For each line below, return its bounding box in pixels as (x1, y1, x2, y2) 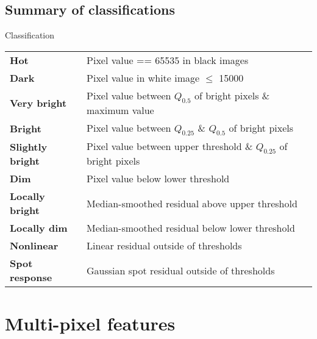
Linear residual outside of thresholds (87, 238, 242, 253)
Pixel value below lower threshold (87, 171, 230, 186)
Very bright (10, 95, 67, 110)
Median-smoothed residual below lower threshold (87, 221, 295, 235)
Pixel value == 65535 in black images (87, 52, 249, 67)
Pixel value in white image (87, 70, 200, 85)
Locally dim (10, 221, 68, 235)
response (10, 270, 52, 285)
